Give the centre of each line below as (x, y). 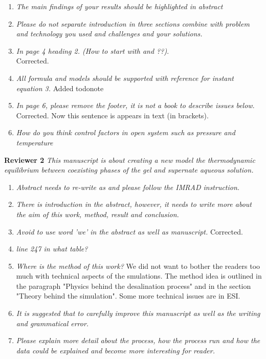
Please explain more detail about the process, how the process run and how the (138, 340)
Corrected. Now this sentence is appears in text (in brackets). (112, 115)
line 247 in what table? (52, 249)
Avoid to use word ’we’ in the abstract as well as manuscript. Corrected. (129, 231)
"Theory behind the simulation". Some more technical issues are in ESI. (128, 296)
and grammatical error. (52, 323)
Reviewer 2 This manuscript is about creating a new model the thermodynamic (130, 160)
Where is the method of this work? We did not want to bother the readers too (138, 266)
